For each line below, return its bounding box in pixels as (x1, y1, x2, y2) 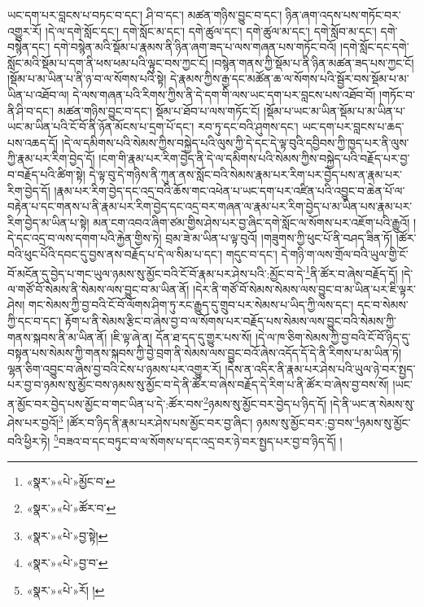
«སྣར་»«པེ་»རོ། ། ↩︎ (26, 582, 105, 599)
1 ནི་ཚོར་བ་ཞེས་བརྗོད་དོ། (305, 262, 398, 282)
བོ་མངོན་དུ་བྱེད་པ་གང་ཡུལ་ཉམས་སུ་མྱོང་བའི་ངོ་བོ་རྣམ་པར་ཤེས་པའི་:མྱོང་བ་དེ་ (7, 264, 306, 282)
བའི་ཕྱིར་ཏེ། (7, 433, 50, 450)
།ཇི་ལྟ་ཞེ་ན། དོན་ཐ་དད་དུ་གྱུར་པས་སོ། (110, 328, 252, 345)
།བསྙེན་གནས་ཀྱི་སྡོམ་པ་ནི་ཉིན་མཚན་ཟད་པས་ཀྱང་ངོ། (212, 54, 414, 71)
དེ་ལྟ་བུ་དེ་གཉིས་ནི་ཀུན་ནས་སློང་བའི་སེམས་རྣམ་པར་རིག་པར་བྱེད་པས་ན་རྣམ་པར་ (89, 165, 402, 182)
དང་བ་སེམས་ (356, 296, 409, 313)
